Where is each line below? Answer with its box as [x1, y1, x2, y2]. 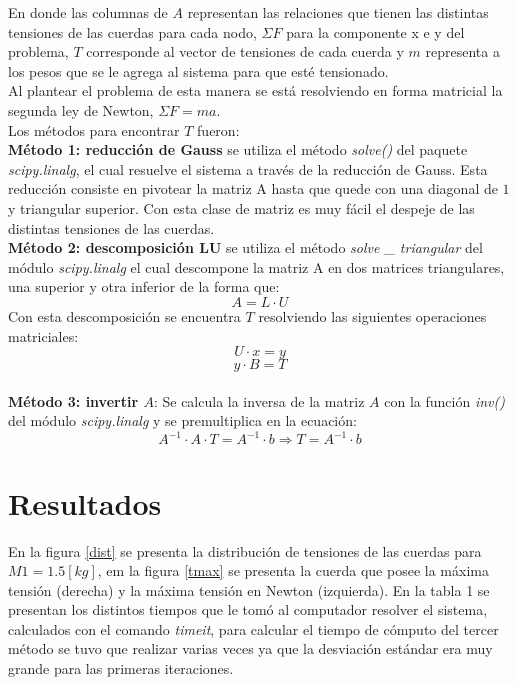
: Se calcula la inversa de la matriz [153, 390, 365, 411]
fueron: [197, 119, 240, 140]
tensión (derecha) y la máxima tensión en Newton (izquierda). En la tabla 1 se [8, 579, 490, 600]
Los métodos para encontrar [8, 119, 180, 140]
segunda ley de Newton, [8, 99, 154, 120]
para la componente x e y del [286, 21, 465, 42]
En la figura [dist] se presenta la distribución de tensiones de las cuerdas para [8, 540, 482, 561]
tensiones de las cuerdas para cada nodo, [8, 21, 257, 42]
